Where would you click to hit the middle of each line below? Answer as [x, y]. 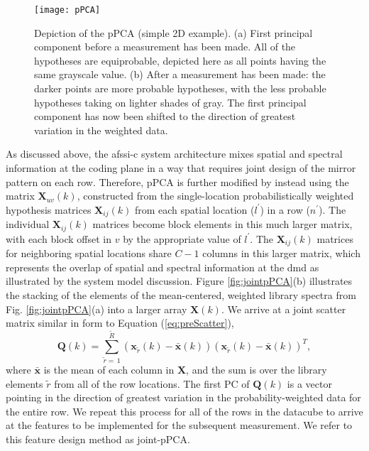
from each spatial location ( [194, 209]
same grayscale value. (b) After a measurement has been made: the [180, 74]
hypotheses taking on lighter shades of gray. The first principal [170, 102]
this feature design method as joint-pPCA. [98, 439]
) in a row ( [285, 209]
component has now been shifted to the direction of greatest [165, 116]
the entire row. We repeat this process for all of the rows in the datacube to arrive [184, 411]
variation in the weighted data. [101, 130]
